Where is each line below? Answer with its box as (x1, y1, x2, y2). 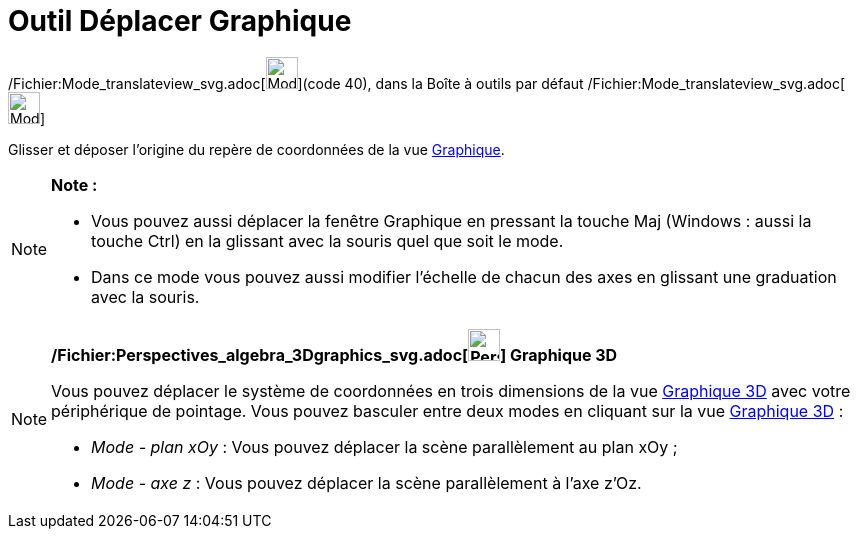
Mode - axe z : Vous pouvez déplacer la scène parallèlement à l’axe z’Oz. (91, 472, 642, 493)
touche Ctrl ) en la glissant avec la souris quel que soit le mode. (91, 230, 564, 251)
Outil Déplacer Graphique (8, 4, 352, 38)
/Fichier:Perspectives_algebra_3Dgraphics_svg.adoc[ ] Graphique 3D (51, 344, 618, 365)
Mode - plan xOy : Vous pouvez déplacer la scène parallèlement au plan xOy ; (91, 436, 678, 457)
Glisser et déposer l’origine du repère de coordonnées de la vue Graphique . (8, 140, 505, 158)
